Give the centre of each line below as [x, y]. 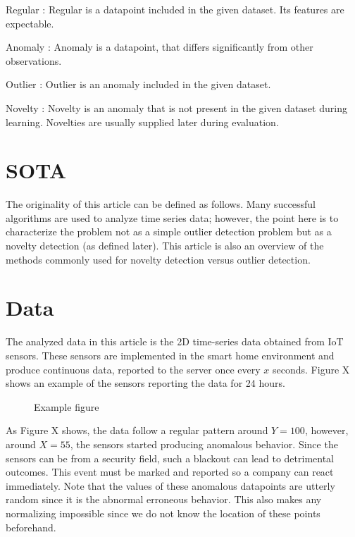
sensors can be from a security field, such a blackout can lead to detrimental [170, 458]
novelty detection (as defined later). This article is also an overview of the [165, 246]
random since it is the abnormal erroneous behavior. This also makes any [164, 499]
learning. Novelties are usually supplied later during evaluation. [142, 122]
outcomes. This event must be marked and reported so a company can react [170, 472]
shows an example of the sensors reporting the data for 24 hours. [145, 383]
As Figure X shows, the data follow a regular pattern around [137, 430]
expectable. [30, 23]
